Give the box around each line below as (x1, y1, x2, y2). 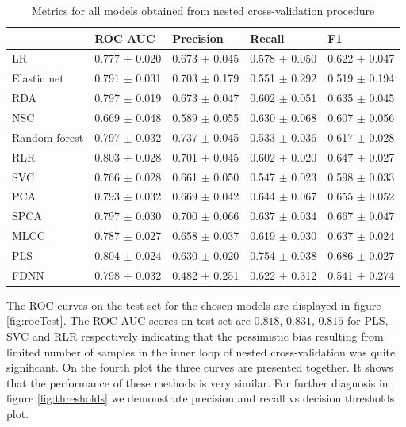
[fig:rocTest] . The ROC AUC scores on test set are (6, 312, 251, 329)
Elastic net (12, 70, 64, 86)
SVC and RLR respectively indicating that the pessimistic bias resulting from (6, 328, 384, 344)
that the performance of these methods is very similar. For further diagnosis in (6, 374, 389, 391)
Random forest (12, 128, 84, 145)
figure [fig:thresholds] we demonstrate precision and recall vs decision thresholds (6, 390, 395, 406)
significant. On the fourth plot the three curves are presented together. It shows (6, 359, 393, 376)
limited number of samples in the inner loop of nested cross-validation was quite (6, 343, 396, 360)
